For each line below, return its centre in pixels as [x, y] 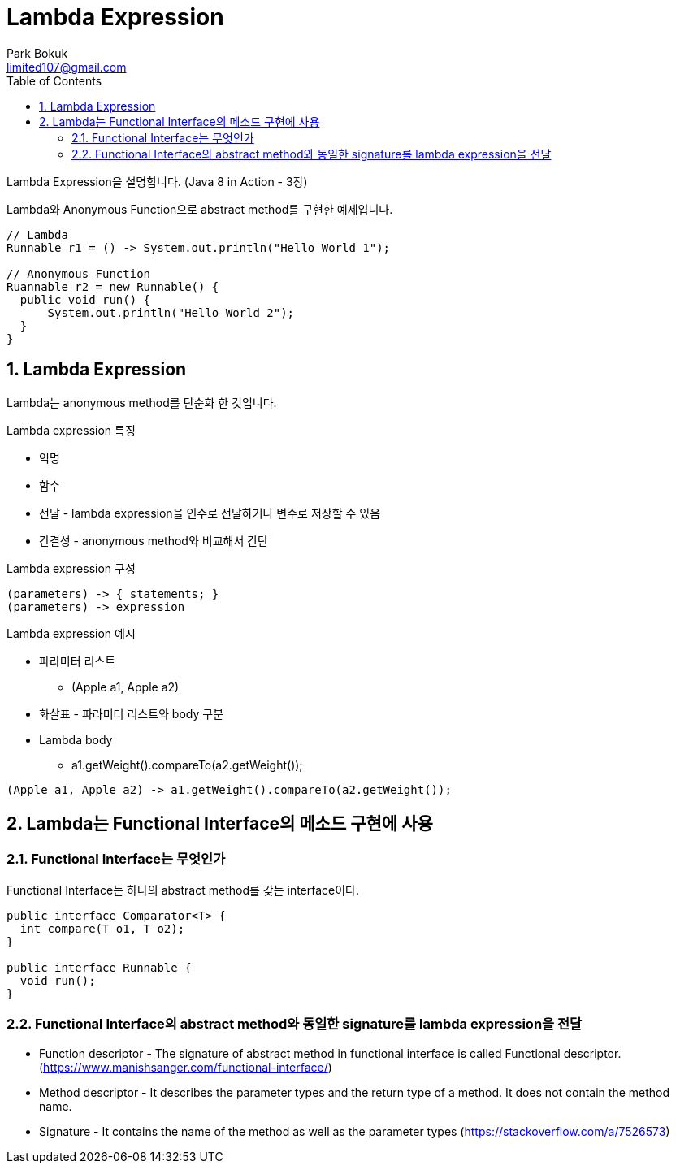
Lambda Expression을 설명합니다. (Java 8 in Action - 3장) [157, 181]
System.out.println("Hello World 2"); [171, 312]
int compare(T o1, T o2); [102, 928]
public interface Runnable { [99, 967]
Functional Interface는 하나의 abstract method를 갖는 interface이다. [183, 890]
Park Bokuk [37, 53]
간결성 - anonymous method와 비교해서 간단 [154, 540]
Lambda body [76, 739]
